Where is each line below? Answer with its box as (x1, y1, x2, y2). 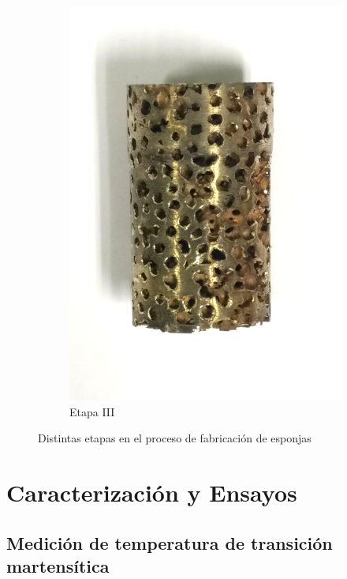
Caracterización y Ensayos (6, 476, 297, 509)
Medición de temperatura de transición (6, 530, 333, 555)
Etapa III (69, 403, 115, 419)
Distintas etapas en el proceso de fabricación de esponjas (38, 430, 312, 446)
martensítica (6, 553, 110, 577)
